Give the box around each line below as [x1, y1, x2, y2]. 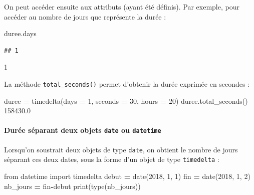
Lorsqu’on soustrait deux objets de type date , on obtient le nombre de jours [4, 144, 238, 154]
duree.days [4, 28, 37, 39]
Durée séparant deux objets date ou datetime [4, 125, 161, 135]
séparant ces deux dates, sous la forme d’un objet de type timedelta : [4, 154, 219, 164]
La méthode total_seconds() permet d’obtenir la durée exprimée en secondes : [4, 78, 250, 89]
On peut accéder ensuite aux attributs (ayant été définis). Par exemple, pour [4, 2, 239, 12]
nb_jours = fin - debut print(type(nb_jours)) [4, 180, 141, 191]
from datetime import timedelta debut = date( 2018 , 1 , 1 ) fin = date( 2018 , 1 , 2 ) [4, 170, 250, 181]
